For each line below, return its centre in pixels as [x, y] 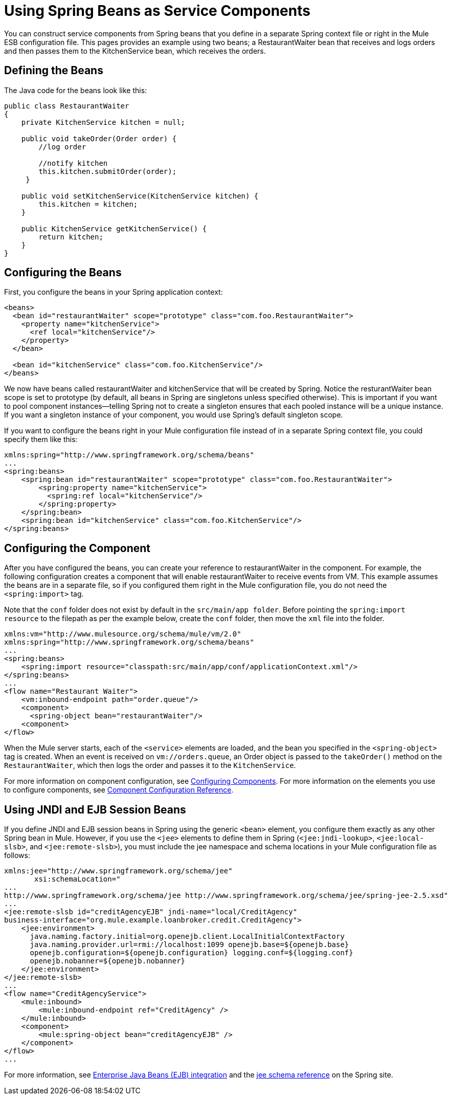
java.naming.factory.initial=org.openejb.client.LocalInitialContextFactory [187, 937]
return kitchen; [71, 237]
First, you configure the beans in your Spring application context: [114, 292]
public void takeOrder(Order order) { [99, 138]
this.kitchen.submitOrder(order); [108, 171]
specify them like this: [41, 439]
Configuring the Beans [63, 273]
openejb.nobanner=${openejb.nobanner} [108, 961]
